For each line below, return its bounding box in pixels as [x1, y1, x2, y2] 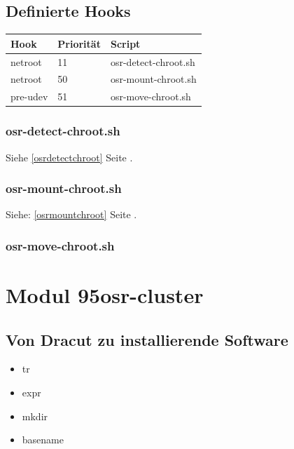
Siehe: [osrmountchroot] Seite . [6, 207, 137, 222]
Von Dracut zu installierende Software [6, 328, 288, 350]
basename [22, 432, 64, 447]
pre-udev [10, 89, 48, 104]
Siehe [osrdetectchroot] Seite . [6, 149, 133, 164]
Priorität [57, 36, 101, 51]
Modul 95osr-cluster [6, 280, 204, 309]
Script [110, 36, 141, 51]
